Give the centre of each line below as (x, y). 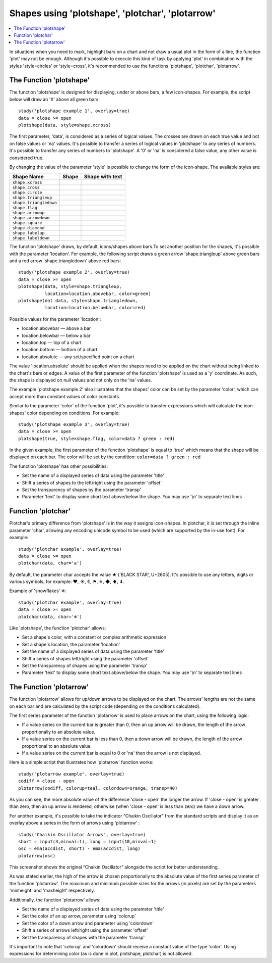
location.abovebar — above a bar (56, 328)
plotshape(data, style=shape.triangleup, (70, 286)
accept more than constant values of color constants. (65, 396)
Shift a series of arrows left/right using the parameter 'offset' (85, 930)
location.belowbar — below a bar (56, 335)
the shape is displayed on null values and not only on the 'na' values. (81, 380)
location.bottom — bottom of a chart (60, 350)
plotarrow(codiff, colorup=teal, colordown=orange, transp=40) (98, 788)
